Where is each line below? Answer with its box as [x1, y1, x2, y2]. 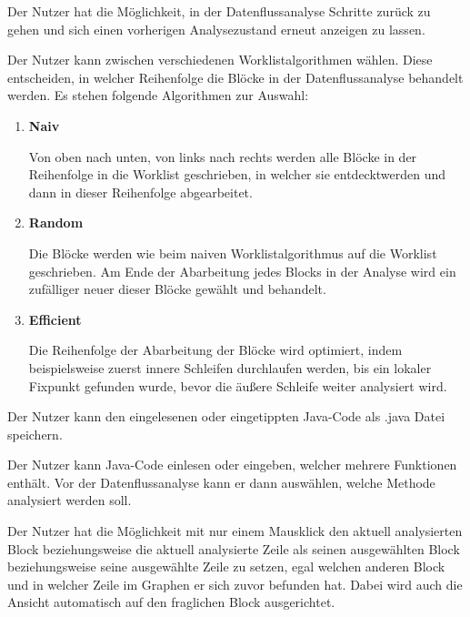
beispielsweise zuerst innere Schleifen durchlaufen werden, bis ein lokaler [28, 358, 432, 377]
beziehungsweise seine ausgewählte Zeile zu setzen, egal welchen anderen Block [7, 557, 445, 576]
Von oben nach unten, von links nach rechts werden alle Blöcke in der [28, 147, 417, 166]
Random [28, 213, 84, 232]
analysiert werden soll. [7, 491, 132, 510]
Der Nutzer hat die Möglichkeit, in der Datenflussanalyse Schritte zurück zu [7, 2, 431, 20]
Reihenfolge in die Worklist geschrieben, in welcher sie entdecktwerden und [28, 165, 446, 184]
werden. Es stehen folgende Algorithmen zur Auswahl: [7, 86, 309, 105]
